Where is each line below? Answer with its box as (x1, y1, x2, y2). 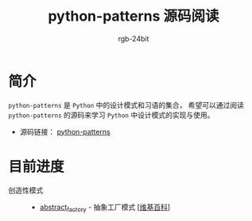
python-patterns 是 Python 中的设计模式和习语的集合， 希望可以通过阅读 (8, 100, 245, 109)
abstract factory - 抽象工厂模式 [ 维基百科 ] (39, 202, 171, 214)
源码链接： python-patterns (19, 127, 110, 136)
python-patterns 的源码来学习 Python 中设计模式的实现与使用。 (8, 110, 215, 120)
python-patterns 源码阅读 (47, 7, 220, 25)
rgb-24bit (118, 33, 149, 44)
